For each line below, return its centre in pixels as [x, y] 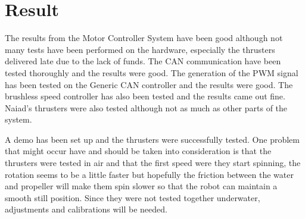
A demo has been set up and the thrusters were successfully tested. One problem [152, 139]
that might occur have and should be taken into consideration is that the [138, 151]
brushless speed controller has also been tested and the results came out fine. [145, 96]
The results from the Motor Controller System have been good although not [144, 38]
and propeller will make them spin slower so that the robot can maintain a [141, 186]
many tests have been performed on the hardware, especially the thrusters [140, 49]
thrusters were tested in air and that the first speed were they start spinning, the [153, 163]
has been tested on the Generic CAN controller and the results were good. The [149, 84]
